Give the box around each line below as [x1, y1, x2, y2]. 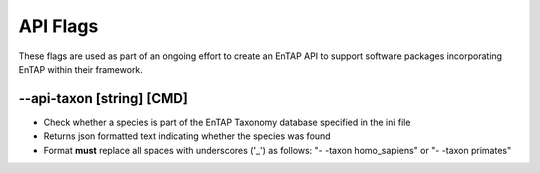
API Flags [18, 15, 99, 37]
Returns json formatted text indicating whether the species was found [43, 130, 331, 142]
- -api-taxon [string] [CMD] [18, 90, 189, 107]
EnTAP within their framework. [18, 63, 144, 75]
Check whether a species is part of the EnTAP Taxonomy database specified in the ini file [43, 116, 411, 128]
